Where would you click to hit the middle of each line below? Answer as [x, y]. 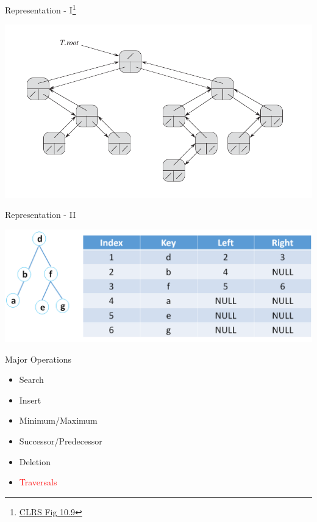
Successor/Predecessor [61, 441]
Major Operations [38, 359]
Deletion [35, 461]
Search [31, 379]
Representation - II [41, 215]
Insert [30, 400]
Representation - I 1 [41, 9]
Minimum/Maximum [58, 420]
